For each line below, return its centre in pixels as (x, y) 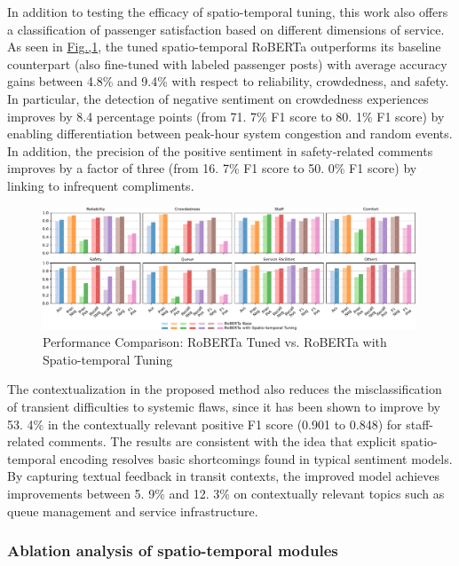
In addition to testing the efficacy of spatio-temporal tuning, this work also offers (228, 12)
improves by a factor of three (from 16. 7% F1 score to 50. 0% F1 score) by (212, 168)
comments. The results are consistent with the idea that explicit (222, 441)
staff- (420, 424)
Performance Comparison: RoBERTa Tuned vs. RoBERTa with (215, 342)
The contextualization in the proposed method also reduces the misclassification (225, 389)
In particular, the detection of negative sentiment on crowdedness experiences (218, 98)
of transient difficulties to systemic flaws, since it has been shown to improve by (224, 407)
